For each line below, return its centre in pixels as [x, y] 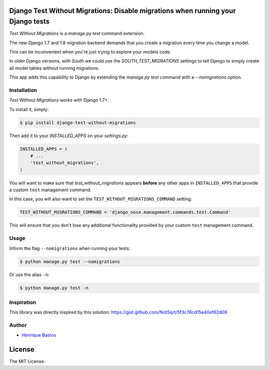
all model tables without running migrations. [54, 68]
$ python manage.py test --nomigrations [70, 261]
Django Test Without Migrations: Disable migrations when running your [122, 11]
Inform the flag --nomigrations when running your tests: [70, 248]
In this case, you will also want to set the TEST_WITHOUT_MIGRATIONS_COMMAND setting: [100, 199]
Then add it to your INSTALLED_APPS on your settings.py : [69, 136]
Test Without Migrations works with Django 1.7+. [59, 100]
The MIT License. [27, 361]
